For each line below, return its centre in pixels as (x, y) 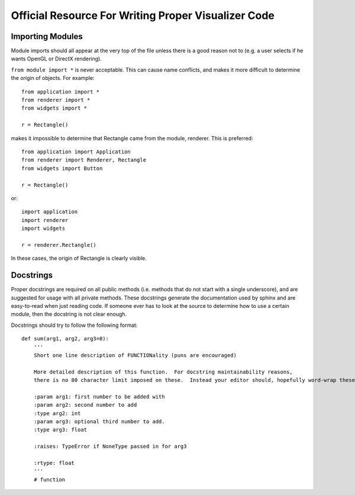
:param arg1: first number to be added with (99, 396)
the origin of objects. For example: (53, 78)
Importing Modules (47, 36)
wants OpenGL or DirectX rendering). (56, 59)
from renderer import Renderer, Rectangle (84, 160)
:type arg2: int (57, 413)
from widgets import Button (62, 168)
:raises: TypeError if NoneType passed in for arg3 (110, 446)
